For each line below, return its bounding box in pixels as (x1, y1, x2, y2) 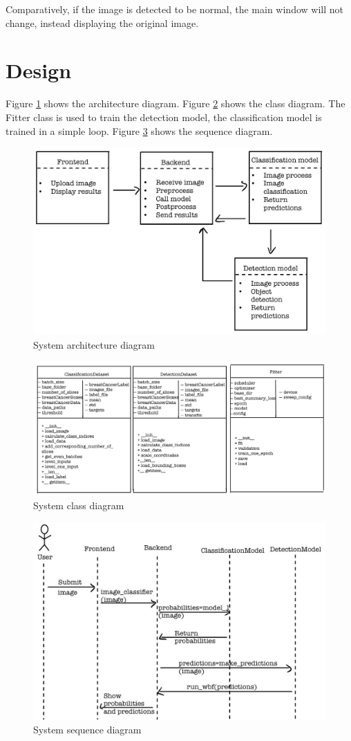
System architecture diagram (33, 337, 155, 351)
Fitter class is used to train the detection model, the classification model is (6, 109, 322, 124)
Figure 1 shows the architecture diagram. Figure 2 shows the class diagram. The (6, 96, 345, 111)
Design (6, 56, 72, 84)
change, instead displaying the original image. (6, 15, 199, 30)
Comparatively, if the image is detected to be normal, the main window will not (6, 2, 343, 16)
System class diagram (33, 497, 124, 512)
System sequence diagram (33, 722, 142, 736)
